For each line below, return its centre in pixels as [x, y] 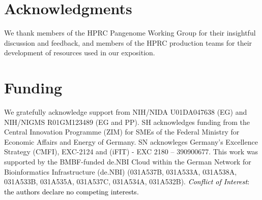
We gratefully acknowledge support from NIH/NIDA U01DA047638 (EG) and [126, 112]
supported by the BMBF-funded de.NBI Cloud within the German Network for [128, 161]
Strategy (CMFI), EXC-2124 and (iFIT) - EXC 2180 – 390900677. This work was [131, 152]
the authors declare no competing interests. [71, 191]
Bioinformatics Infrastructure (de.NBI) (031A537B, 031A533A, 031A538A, [121, 171]
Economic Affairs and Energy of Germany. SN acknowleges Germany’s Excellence [131, 141]
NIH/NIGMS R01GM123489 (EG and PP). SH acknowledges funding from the [127, 122]
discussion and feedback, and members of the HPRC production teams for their [128, 42]
